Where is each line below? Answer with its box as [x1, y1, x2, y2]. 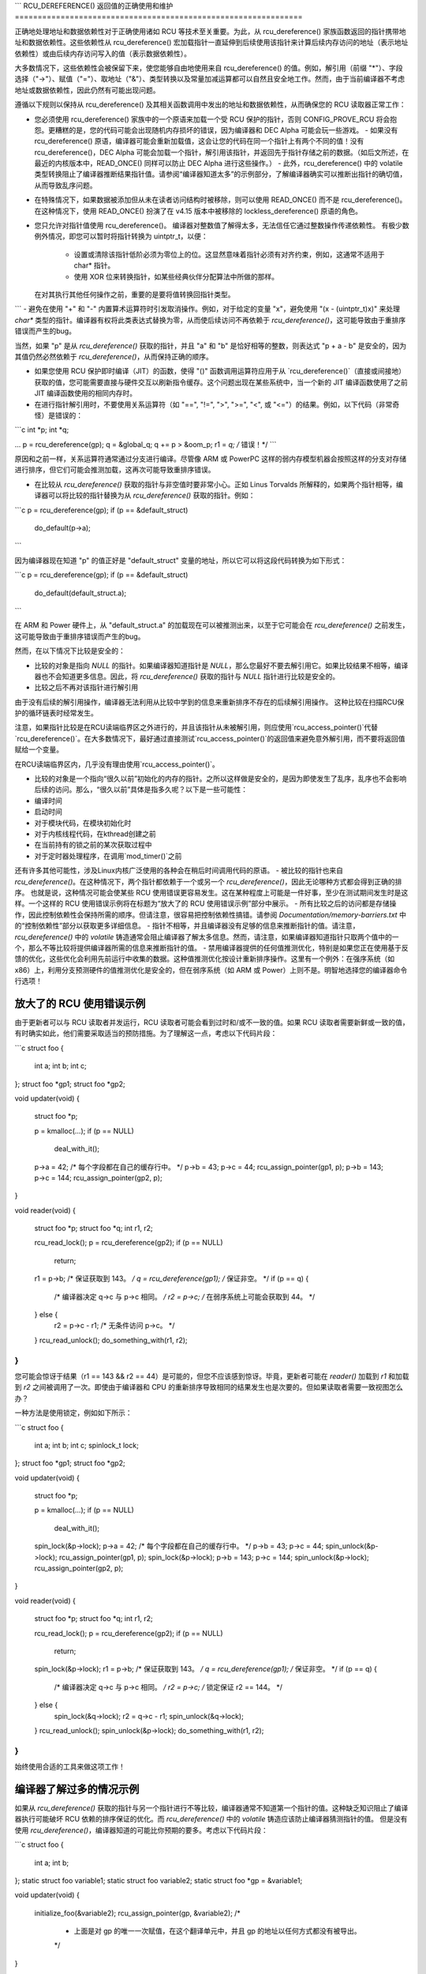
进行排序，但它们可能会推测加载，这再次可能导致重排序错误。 [14, 465, 215, 475]
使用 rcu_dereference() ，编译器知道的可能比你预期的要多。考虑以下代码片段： [14, 1825, 268, 1835]
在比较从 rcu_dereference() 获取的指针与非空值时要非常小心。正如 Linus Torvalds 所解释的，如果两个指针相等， [34, 479, 397, 489]
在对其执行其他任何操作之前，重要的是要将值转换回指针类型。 [34, 289, 235, 299]
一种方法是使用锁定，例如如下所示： [14, 1408, 133, 1417]
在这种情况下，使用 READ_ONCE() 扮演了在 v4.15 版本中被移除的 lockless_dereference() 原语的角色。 [34, 206, 363, 216]
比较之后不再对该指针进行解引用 [34, 683, 138, 692]
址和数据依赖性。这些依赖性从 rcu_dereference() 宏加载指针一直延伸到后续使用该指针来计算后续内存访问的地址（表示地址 [14, 38, 409, 47]
